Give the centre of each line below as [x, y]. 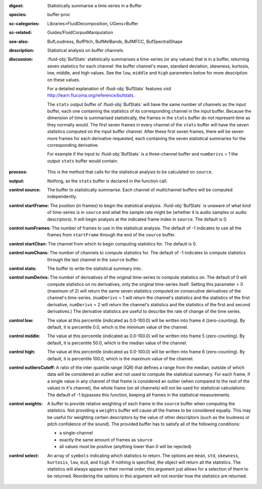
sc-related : [21, 33]
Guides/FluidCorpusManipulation [80, 33]
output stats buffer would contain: [83, 161]
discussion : [21, 59]
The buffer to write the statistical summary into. [95, 268]
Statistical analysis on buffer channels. [86, 50]
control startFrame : [29, 205]
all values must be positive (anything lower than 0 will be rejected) [125, 447]
